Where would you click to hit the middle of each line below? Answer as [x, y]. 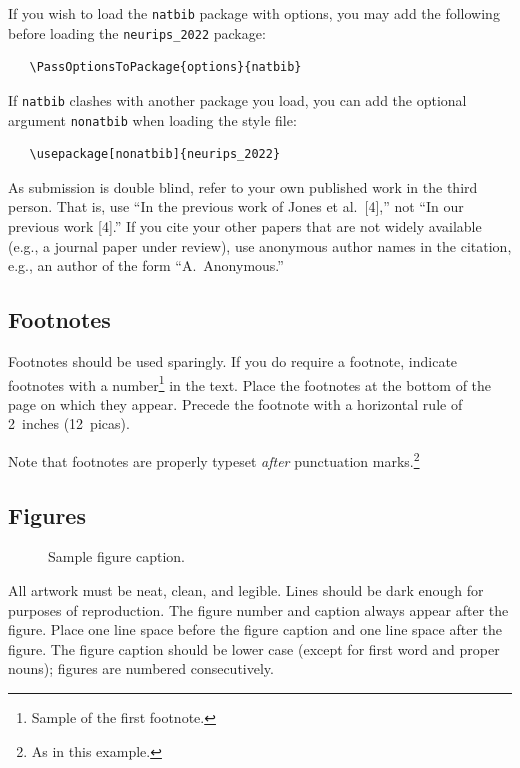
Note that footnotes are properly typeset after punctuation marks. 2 [214, 459]
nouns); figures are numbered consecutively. [141, 668]
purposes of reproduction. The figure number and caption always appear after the [258, 609]
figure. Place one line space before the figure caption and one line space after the [255, 629]
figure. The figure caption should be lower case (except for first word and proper [254, 648]
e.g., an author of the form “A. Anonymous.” [146, 265]
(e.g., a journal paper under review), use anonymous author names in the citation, [260, 245]
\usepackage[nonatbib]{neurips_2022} [155, 154]
